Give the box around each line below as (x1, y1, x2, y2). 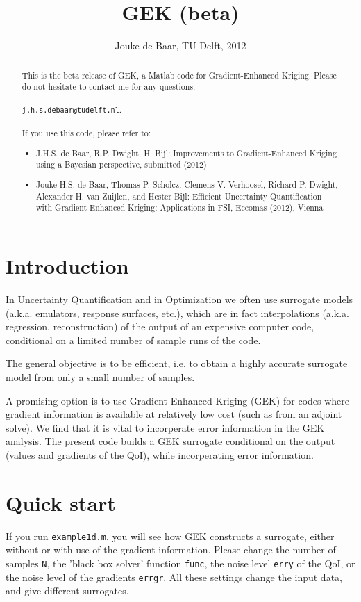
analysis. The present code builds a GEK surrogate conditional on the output (6, 434, 335, 448)
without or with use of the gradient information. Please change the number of (6, 542, 336, 557)
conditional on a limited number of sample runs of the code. (6, 332, 261, 347)
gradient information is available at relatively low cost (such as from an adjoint (6, 407, 342, 421)
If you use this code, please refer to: (22, 127, 151, 139)
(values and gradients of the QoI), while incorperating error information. (6, 447, 314, 462)
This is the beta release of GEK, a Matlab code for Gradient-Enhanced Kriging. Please (22, 69, 337, 81)
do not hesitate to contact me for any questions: (22, 81, 196, 92)
